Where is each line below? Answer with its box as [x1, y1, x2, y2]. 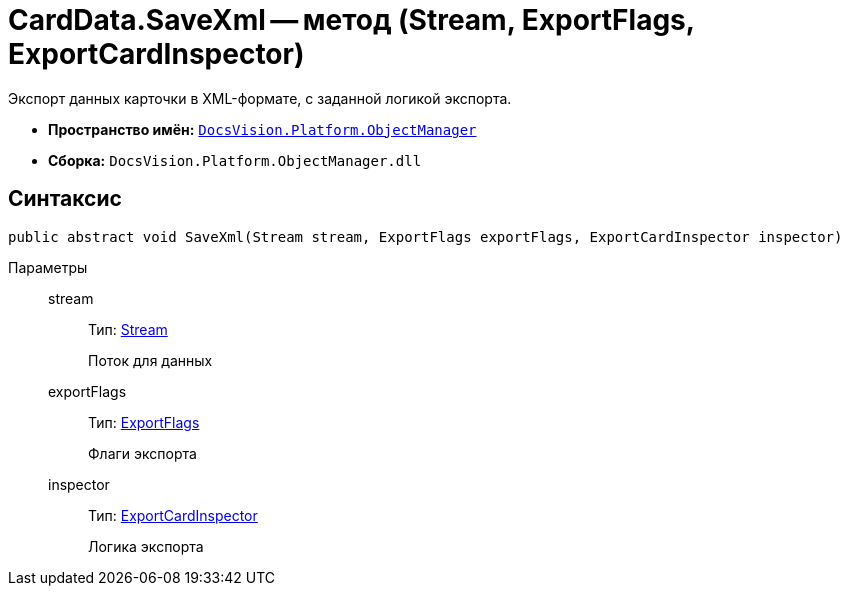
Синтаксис [8, 186, 122, 212]
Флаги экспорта [88, 444, 197, 462]
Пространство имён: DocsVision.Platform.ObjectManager [48, 120, 477, 138]
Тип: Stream [88, 320, 168, 338]
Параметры [8, 258, 88, 276]
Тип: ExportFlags [88, 413, 200, 431]
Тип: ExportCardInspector [88, 506, 258, 524]
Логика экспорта [88, 537, 204, 555]
